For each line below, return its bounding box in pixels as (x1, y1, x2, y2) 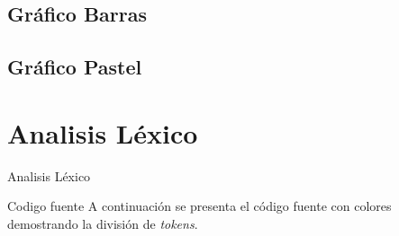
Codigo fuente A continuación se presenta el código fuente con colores (7, 197, 392, 215)
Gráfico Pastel (7, 53, 142, 81)
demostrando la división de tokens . (7, 214, 198, 232)
